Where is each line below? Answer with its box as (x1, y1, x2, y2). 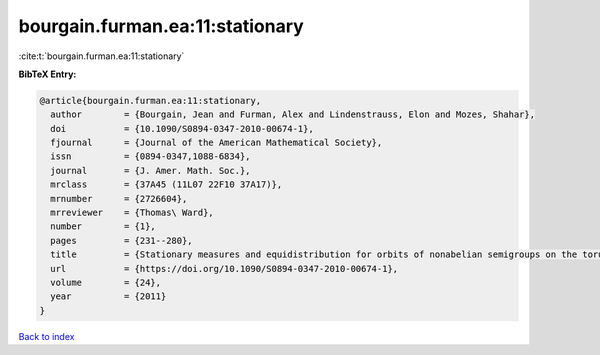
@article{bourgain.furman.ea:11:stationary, (39, 95, 262, 106)
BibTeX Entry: (18, 68, 77, 80)
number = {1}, (50, 221, 157, 232)
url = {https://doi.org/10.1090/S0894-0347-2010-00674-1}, (50, 263, 399, 274)
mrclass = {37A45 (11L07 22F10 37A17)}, (50, 179, 283, 190)
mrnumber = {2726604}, (50, 193, 188, 204)
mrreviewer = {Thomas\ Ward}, (50, 207, 214, 219)
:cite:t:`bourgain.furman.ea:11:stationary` (18, 50, 185, 62)
